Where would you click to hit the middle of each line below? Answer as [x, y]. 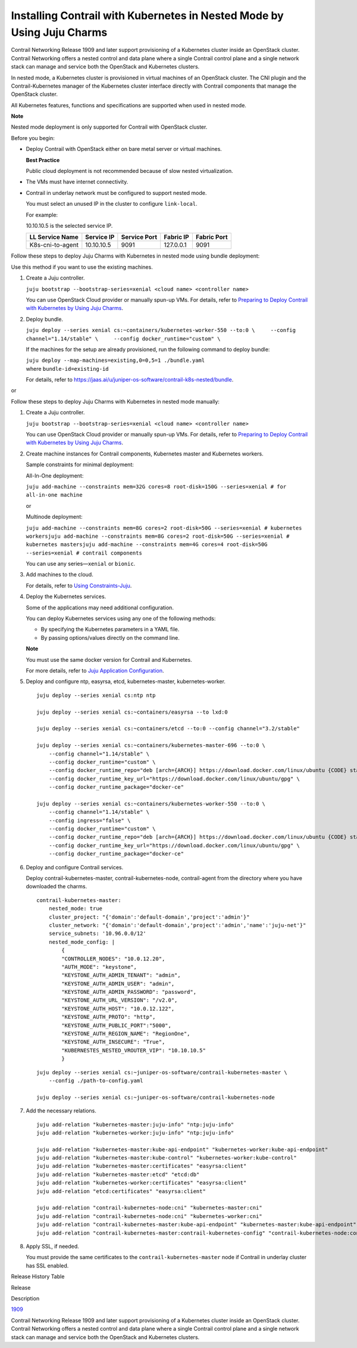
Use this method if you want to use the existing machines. [82, 267]
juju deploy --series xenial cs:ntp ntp [96, 695]
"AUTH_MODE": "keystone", [99, 967]
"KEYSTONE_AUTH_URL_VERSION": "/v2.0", [120, 1000]
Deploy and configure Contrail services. [75, 867]
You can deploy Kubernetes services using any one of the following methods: [121, 619]
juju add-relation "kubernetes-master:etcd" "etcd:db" [118, 1174]
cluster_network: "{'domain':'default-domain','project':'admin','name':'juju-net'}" [177, 925]
